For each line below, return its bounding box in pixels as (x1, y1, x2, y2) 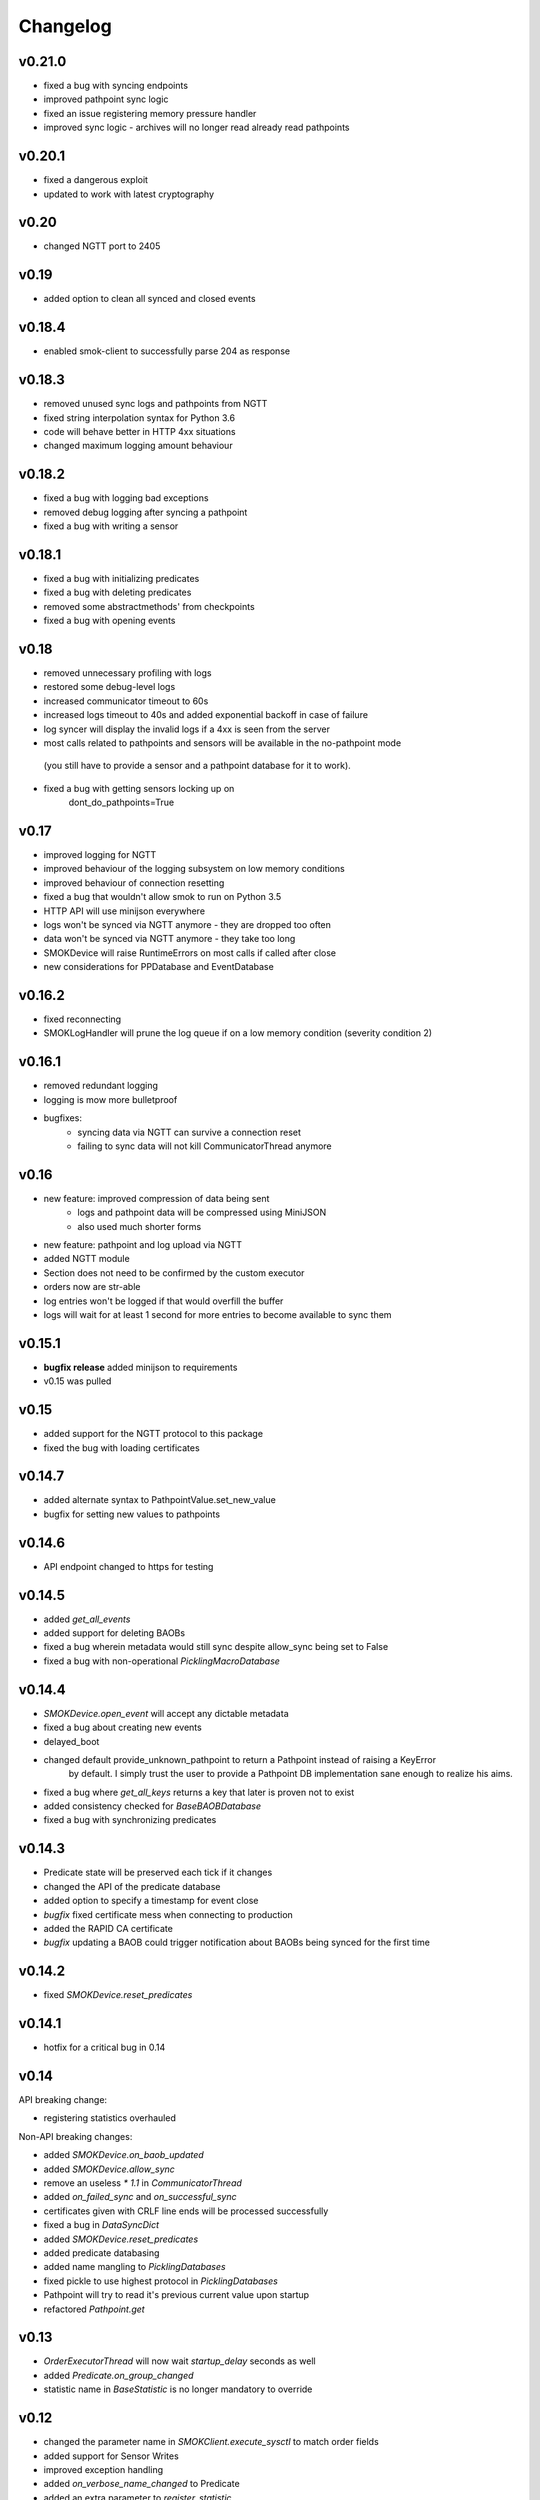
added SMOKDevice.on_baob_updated (43, 2149, 204, 2161)
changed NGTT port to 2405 (43, 240, 161, 252)
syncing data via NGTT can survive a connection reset (77, 1126, 302, 1138)
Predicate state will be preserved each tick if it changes (43, 1866, 273, 1879)
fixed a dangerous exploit (43, 174, 149, 186)
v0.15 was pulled (43, 1375, 112, 1387)
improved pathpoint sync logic (43, 93, 169, 105)
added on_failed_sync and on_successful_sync (43, 2191, 237, 2203)
